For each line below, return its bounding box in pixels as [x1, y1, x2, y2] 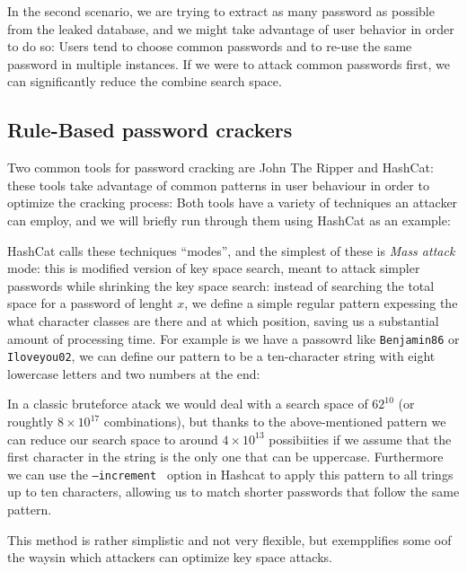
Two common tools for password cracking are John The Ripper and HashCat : [7, 158, 434, 177]
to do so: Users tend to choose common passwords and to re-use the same [7, 37, 412, 56]
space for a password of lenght [7, 294, 173, 312]
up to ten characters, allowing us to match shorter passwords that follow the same [7, 482, 460, 501]
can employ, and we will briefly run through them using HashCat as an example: [7, 210, 451, 229]
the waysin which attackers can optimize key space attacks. [7, 548, 332, 567]
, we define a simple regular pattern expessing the [184, 294, 458, 312]
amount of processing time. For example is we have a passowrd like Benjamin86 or [7, 329, 460, 348]
